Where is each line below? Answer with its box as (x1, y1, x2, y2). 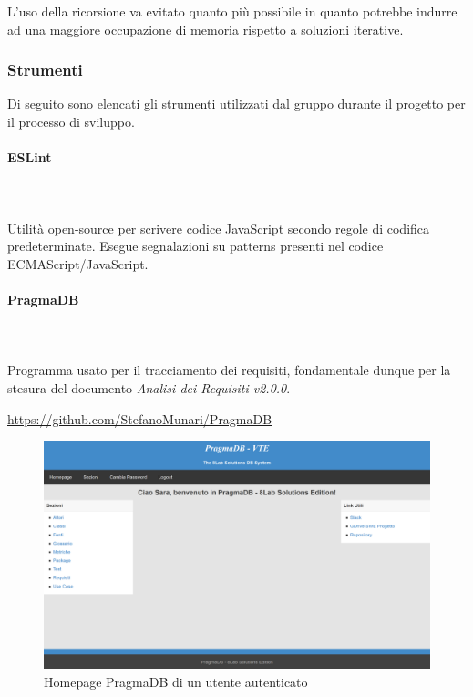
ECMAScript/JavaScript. (7, 254, 149, 273)
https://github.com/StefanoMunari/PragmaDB (7, 409, 272, 428)
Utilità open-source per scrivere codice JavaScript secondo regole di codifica (7, 218, 430, 237)
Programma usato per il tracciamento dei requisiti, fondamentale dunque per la (7, 360, 451, 380)
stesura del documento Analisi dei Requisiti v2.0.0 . (7, 378, 291, 397)
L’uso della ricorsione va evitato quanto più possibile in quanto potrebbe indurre (7, 2, 458, 20)
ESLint (7, 148, 52, 167)
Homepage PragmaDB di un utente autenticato (44, 671, 308, 691)
